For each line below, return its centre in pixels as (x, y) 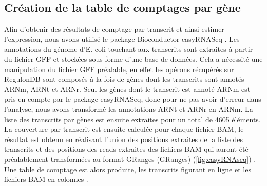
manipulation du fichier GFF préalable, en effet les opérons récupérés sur (119, 69)
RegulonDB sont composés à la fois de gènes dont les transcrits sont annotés (124, 79)
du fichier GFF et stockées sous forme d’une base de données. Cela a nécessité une (133, 59)
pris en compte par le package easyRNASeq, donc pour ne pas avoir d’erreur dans (133, 99)
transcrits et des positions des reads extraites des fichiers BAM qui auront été (126, 149)
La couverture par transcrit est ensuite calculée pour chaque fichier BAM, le (124, 129)
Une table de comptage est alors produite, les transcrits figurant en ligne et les (128, 169)
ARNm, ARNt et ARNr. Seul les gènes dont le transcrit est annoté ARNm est (127, 89)
